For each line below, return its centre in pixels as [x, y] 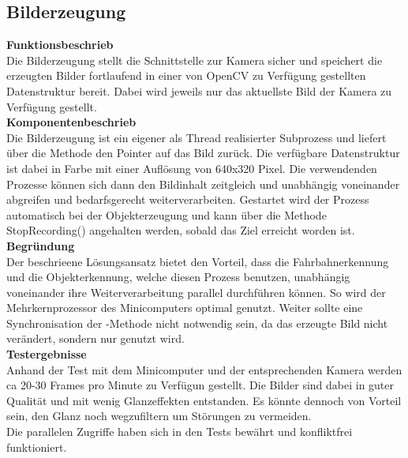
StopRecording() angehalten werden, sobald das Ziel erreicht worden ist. [181, 230]
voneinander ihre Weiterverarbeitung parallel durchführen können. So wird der [196, 292]
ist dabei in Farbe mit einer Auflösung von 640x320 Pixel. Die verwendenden [192, 168]
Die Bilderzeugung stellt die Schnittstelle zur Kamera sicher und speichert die [195, 60]
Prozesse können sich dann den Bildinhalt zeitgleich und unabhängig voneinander [203, 184]
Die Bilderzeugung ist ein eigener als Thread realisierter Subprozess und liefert [197, 137]
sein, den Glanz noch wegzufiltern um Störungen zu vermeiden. [159, 416]
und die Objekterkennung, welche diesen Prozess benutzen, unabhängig [178, 277]
